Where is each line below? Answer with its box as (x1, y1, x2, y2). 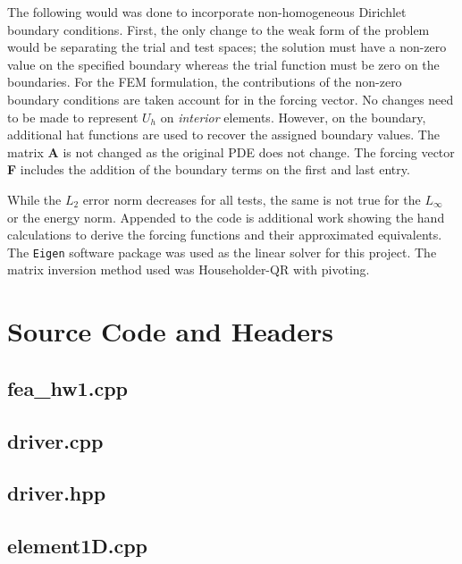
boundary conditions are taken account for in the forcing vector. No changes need (7, 89, 454, 108)
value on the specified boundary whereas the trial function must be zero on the (7, 55, 440, 73)
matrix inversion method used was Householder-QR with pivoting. (7, 260, 370, 279)
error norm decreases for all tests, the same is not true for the (82, 189, 421, 208)
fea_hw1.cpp (7, 374, 128, 401)
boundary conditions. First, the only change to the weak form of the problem (7, 20, 430, 38)
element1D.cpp (7, 532, 148, 560)
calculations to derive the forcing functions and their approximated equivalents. (7, 225, 442, 244)
